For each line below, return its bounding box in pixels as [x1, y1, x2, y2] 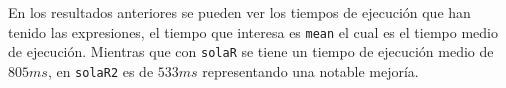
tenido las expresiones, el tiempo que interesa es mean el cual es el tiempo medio [8, 21, 498, 42]
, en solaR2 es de [47, 60, 154, 81]
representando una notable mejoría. [202, 60, 419, 81]
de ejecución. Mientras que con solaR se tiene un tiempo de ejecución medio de [8, 41, 494, 62]
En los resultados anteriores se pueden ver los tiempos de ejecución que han [8, 2, 471, 22]
